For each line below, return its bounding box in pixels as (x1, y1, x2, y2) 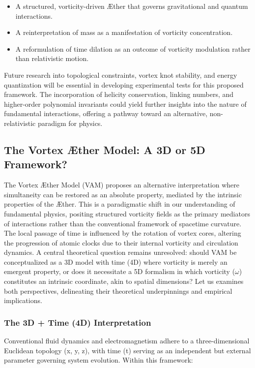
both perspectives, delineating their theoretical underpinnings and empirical (4, 285, 232, 296)
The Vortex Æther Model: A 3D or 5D (4, 142, 205, 157)
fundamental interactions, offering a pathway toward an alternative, (4, 108, 208, 119)
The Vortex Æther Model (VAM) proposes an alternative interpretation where (4, 180, 239, 190)
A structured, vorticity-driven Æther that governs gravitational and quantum (15, 1, 248, 11)
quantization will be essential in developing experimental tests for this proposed (4, 79, 244, 90)
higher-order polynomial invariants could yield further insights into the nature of (4, 98, 247, 109)
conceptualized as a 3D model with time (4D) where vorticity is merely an (4, 256, 227, 267)
